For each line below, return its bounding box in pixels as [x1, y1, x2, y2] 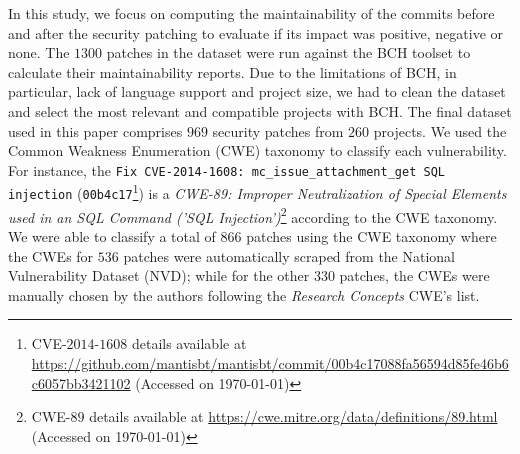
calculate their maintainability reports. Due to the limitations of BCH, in [8, 61, 457, 82]
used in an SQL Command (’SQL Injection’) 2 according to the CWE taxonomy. [8, 203, 498, 227]
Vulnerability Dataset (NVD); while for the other [8, 265, 310, 286]
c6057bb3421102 [31, 372, 131, 393]
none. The [8, 42, 70, 63]
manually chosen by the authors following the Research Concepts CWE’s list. [8, 284, 480, 305]
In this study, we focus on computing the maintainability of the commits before [8, 3, 495, 23]
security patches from [212, 120, 344, 141]
